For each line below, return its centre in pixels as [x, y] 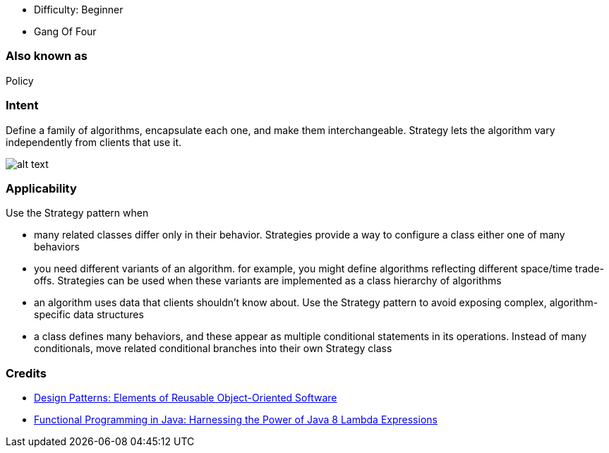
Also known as [47, 56]
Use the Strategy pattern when [77, 213]
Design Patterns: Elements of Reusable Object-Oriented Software [186, 398]
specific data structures [89, 315]
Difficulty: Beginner [79, 10]
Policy [20, 80]
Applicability [41, 188]
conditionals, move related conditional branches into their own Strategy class [213, 349]
